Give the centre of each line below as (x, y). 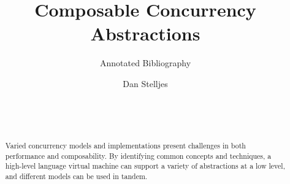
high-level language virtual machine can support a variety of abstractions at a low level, (145, 166)
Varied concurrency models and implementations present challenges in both (125, 146)
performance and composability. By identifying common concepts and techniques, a (138, 155)
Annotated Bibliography (145, 63)
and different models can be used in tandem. (76, 176)
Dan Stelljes (145, 83)
